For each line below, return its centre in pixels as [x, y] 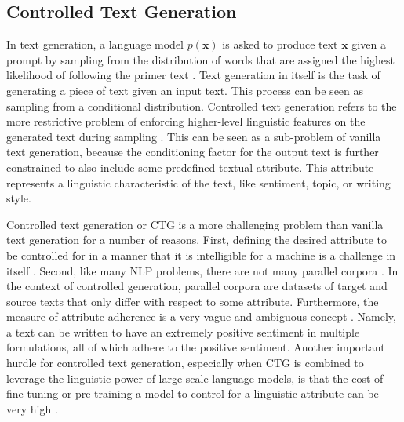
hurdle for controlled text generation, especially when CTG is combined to [185, 363]
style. [19, 198]
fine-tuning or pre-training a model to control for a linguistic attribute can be [193, 393]
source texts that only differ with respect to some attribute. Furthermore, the [193, 301]
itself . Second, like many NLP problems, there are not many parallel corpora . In [202, 270]
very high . [32, 408]
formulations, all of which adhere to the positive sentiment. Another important [196, 347]
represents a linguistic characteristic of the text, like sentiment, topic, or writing [198, 182]
